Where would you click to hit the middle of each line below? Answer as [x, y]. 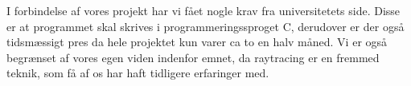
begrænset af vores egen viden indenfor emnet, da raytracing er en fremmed [193, 57]
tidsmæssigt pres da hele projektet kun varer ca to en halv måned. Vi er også [197, 42]
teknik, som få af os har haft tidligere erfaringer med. [138, 73]
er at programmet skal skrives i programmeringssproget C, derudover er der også [205, 26]
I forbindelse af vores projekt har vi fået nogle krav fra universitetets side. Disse [203, 10]
